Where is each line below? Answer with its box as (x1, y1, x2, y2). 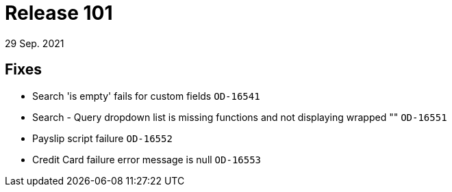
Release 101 (5, 1, 113, 25)
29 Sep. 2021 (5, 37, 64, 49)
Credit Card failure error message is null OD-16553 (32, 153, 262, 165)
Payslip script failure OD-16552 (32, 132, 173, 144)
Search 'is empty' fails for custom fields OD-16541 (32, 90, 260, 102)
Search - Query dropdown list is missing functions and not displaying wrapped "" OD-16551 (32, 111, 447, 123)
